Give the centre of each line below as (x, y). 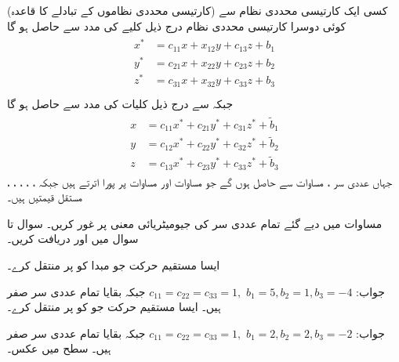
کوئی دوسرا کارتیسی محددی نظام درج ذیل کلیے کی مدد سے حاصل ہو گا (177, 25)
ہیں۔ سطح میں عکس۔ (59, 348)
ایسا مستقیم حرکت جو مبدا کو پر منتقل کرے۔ (114, 265)
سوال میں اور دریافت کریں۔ (73, 239)
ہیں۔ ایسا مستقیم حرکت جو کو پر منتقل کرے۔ (114, 307)
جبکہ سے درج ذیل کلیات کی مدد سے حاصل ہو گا (120, 103)
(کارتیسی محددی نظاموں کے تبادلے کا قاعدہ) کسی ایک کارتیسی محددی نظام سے (198, 10)
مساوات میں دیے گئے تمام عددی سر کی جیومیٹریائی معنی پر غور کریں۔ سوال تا (195, 223)
